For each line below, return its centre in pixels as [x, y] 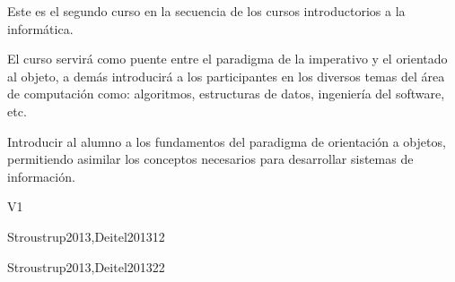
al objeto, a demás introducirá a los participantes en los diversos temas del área [226, 76]
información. [41, 176]
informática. [40, 28]
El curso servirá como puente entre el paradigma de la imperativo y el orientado [227, 59]
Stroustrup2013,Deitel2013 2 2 [86, 266]
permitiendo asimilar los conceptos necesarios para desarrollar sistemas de [210, 159]
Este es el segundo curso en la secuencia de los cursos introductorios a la [206, 11]
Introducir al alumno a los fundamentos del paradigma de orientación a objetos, [227, 141]
